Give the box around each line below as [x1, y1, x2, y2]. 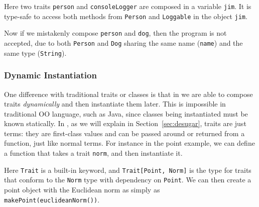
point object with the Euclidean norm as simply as [4, 184, 160, 195]
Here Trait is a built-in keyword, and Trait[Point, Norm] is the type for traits [4, 164, 251, 175]
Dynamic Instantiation [4, 69, 97, 81]
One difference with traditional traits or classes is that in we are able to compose [4, 88, 253, 99]
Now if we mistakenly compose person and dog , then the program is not [4, 28, 227, 38]
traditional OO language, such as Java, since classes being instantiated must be [4, 108, 248, 119]
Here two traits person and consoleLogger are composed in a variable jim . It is [4, 1, 251, 11]
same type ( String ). [4, 47, 67, 58]
